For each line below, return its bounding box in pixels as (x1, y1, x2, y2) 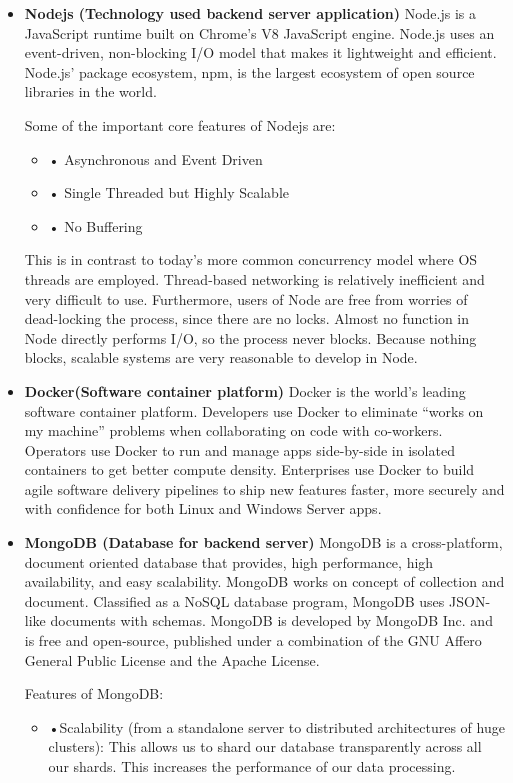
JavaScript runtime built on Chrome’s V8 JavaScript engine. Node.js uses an (24, 22, 495, 43)
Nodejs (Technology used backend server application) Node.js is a (24, 3, 476, 23)
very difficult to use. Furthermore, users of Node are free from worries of (24, 288, 468, 309)
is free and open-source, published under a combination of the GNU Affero (24, 630, 482, 651)
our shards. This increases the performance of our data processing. (48, 756, 456, 776)
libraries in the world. (24, 81, 157, 102)
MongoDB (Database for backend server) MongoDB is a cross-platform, (24, 532, 503, 553)
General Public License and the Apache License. (24, 649, 320, 670)
